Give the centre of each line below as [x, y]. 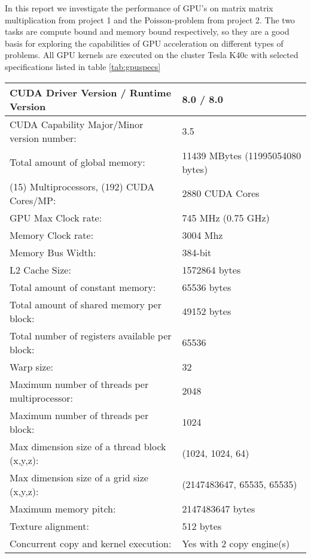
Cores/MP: [33, 200]
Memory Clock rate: [52, 235]
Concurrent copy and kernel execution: [91, 543]
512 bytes [202, 526]
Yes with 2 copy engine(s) [236, 543]
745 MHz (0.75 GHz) [226, 217]
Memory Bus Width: [53, 252]
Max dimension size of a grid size [79, 477]
